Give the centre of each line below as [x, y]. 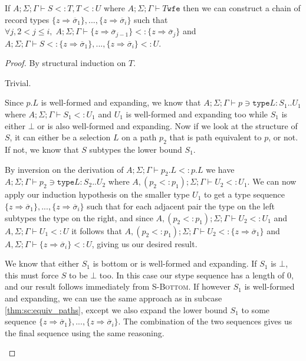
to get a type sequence [244, 194]
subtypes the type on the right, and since [79, 217]
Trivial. [18, 82]
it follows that [97, 230]
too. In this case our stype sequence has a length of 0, [196, 275]
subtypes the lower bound [136, 149]
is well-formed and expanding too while [197, 114]
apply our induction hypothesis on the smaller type [97, 194]
